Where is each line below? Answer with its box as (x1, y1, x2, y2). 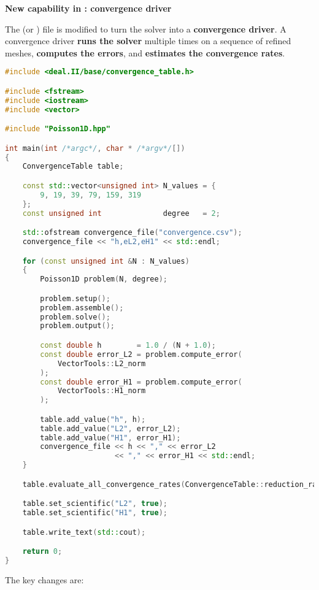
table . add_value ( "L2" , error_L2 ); (40, 424, 181, 433)
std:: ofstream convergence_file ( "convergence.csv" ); (22, 228, 242, 237)
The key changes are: (5, 573, 84, 586)
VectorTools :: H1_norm (57, 386, 146, 396)
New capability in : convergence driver (5, 2, 172, 14)
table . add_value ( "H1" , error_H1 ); (40, 433, 181, 442)
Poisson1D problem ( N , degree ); (40, 275, 167, 284)
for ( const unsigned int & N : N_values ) (22, 256, 190, 266)
